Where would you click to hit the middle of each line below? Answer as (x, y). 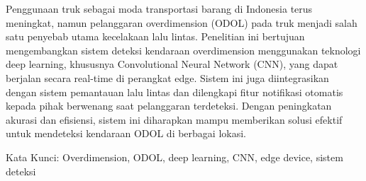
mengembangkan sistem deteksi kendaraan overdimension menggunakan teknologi (183, 50)
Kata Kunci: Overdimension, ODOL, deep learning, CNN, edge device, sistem (174, 157)
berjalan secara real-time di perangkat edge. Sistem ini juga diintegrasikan (167, 77)
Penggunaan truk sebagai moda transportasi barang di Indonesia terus (159, 8)
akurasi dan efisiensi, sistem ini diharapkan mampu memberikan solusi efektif (174, 119)
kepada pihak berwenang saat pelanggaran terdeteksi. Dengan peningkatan (169, 106)
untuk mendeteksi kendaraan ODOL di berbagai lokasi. (126, 133)
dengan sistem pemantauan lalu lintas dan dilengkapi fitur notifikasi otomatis (174, 92)
